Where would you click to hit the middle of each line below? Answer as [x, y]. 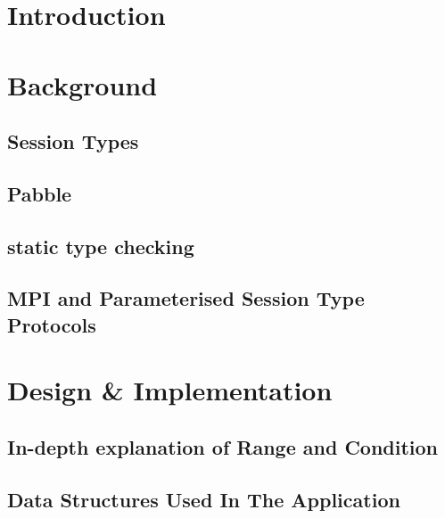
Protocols [52, 324]
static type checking [101, 246]
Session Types [73, 141]
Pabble [40, 193]
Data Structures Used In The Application [204, 499]
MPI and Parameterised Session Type [186, 298]
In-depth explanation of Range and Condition [223, 447]
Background [82, 84]
